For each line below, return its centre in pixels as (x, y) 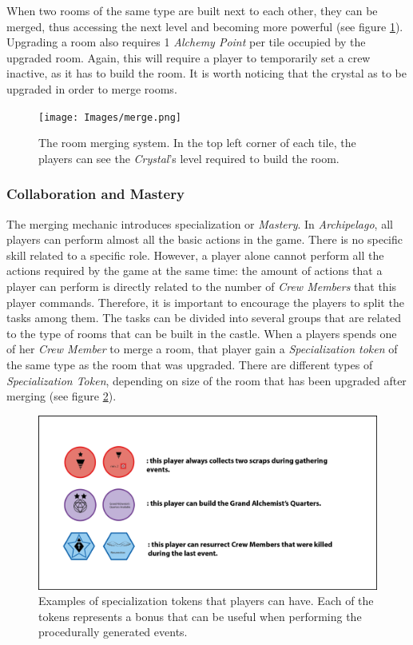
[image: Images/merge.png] (110, 117)
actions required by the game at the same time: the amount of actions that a (195, 271)
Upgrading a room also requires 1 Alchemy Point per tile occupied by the (186, 42)
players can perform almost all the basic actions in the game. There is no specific (205, 239)
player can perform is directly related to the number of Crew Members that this (202, 286)
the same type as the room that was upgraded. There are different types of (190, 364)
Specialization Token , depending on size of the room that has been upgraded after (206, 380)
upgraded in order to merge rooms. (92, 88)
